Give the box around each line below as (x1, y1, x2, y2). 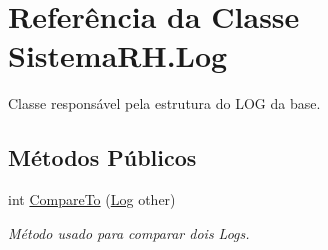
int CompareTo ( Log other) (8, 189, 176, 210)
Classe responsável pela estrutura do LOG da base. (8, 93, 321, 114)
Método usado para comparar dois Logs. (8, 222, 250, 243)
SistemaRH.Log (8, 35, 228, 76)
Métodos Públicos (8, 142, 197, 173)
